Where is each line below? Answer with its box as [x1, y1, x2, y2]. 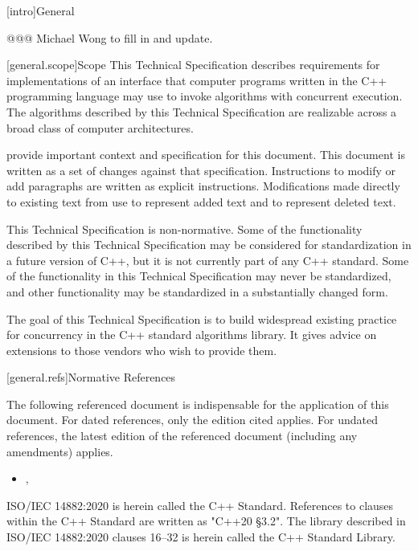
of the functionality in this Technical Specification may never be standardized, [6, 267, 391, 284]
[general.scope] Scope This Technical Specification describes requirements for [6, 56, 380, 73]
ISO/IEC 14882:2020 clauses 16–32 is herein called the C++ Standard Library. [6, 529, 395, 545]
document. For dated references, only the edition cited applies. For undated [6, 411, 378, 428]
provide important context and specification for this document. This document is [6, 146, 405, 163]
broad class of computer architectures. [6, 119, 194, 136]
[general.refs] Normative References [6, 369, 176, 386]
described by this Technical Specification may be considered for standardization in [6, 236, 412, 253]
